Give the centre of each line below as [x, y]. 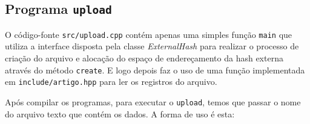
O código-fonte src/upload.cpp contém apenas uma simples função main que [149, 34]
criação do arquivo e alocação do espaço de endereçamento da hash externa [144, 58]
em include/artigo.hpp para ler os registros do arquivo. [111, 82]
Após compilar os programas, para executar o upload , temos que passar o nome [153, 101]
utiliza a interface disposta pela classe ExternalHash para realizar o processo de [152, 46]
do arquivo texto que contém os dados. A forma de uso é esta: [120, 113]
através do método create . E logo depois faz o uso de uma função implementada [155, 70]
